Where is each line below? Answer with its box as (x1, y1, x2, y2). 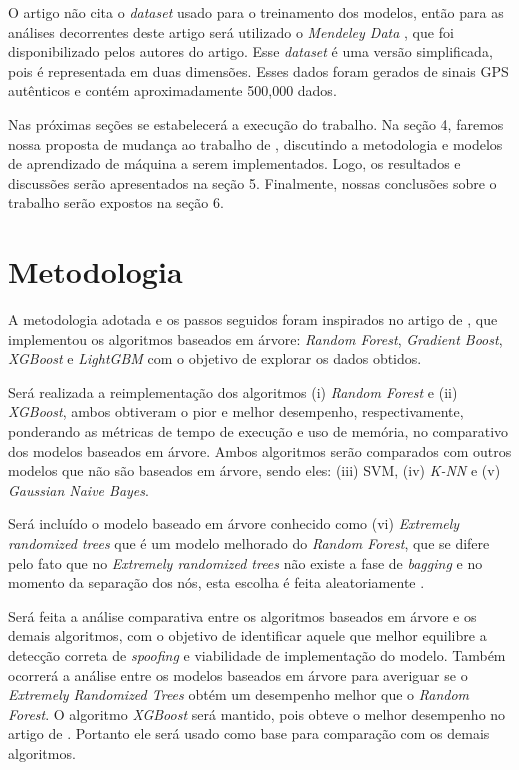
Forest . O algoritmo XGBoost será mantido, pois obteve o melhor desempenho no (8, 703, 506, 724)
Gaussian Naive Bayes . (8, 479, 149, 500)
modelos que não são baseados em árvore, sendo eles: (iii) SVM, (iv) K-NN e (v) (8, 460, 501, 481)
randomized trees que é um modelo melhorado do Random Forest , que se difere (8, 533, 490, 553)
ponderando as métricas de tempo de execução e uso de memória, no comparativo (8, 421, 509, 442)
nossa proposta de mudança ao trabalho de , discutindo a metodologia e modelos (8, 133, 503, 154)
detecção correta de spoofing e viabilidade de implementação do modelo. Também (8, 644, 506, 665)
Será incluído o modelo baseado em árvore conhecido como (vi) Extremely (8, 513, 460, 534)
